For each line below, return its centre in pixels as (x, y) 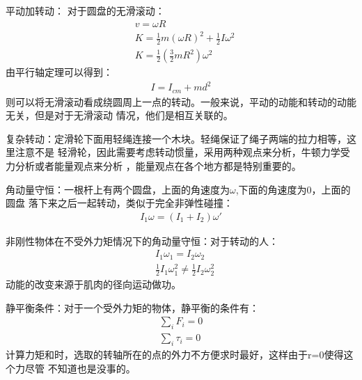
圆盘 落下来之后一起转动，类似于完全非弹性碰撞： (119, 203)
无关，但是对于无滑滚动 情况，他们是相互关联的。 (119, 115)
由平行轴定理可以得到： (59, 72)
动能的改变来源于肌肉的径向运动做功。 (93, 284)
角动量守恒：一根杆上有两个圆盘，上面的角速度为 (118, 189)
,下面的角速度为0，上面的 (293, 189)
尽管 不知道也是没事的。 (80, 368)
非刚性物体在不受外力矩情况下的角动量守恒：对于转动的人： (142, 240)
